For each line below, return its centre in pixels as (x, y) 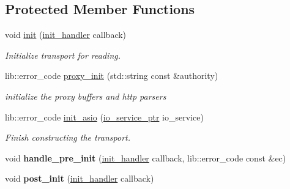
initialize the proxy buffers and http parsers (86, 96)
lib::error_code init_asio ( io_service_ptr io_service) (104, 117)
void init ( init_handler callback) (66, 35)
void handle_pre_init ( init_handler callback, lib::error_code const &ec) (146, 157)
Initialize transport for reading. (63, 55)
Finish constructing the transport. (68, 137)
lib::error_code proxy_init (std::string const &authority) (112, 76)
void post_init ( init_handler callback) (80, 178)
